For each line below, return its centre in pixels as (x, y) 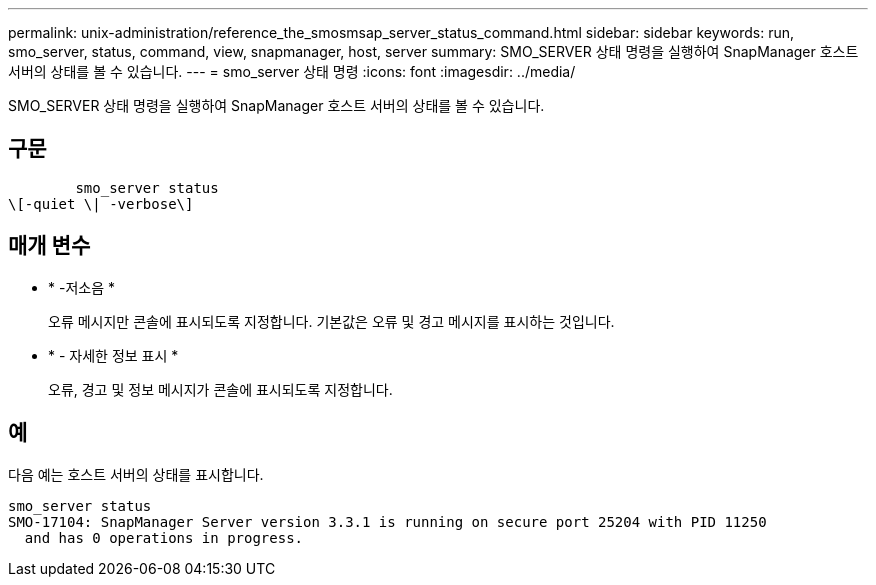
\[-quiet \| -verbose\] (101, 203)
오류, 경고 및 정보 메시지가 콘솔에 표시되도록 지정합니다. (220, 389)
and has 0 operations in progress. (164, 537)
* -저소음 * (81, 287)
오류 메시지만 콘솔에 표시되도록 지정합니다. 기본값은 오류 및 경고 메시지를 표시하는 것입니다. (331, 321)
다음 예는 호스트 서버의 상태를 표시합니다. (136, 474)
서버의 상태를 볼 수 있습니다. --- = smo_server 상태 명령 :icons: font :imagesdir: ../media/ (292, 71)
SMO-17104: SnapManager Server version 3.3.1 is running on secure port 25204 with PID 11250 (387, 521)
